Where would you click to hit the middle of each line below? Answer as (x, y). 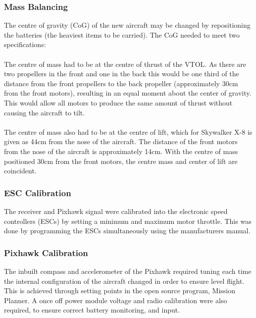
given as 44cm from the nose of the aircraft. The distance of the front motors (121, 141)
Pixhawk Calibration (46, 252)
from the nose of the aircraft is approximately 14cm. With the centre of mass (121, 151)
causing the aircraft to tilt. (45, 112)
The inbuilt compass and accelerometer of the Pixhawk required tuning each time (128, 271)
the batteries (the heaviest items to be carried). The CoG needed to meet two (122, 34)
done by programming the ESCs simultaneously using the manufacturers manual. (127, 231)
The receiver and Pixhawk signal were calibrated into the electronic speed (116, 211)
